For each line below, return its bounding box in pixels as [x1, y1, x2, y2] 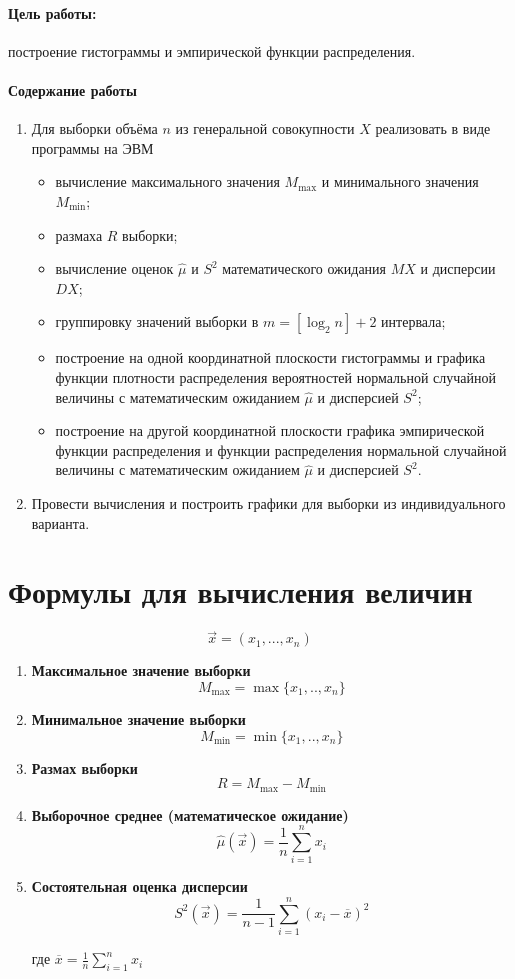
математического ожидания [222, 258, 387, 279]
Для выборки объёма [31, 118, 158, 139]
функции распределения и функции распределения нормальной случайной [55, 439, 507, 460]
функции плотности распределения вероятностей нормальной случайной [55, 366, 496, 387]
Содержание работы [8, 79, 137, 100]
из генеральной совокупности [175, 118, 355, 139]
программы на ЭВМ [31, 137, 154, 158]
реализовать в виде [375, 118, 491, 139]
